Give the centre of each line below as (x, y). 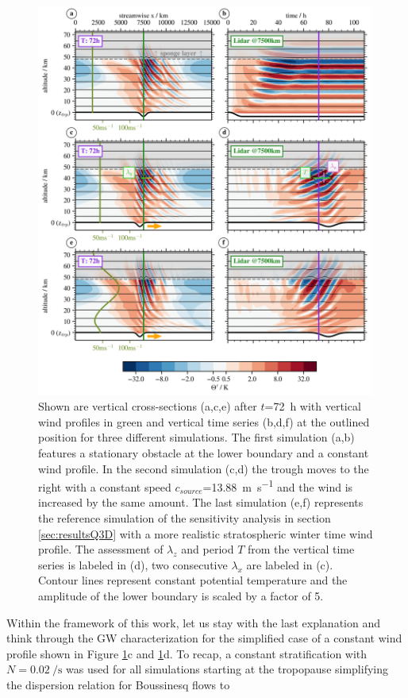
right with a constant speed (105, 486)
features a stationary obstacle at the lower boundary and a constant (204, 452)
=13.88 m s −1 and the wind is (278, 486)
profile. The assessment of (101, 549)
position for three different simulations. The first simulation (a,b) (196, 437)
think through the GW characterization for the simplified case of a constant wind (204, 638)
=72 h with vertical (313, 406)
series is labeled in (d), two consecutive (133, 564)
